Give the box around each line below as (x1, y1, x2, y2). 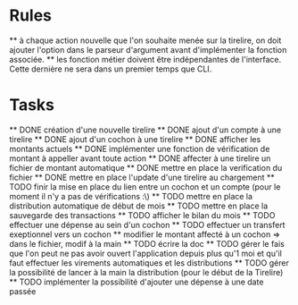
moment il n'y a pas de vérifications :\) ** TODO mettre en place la (9, 191, 252, 201)
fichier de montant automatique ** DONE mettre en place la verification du (9, 162, 283, 173)
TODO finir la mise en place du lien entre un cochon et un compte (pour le (9, 181, 281, 192)
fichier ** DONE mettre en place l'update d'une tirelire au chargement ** (9, 172, 275, 182)
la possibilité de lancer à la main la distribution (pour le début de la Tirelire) (9, 267, 284, 277)
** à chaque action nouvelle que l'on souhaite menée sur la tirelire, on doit (9, 35, 282, 46)
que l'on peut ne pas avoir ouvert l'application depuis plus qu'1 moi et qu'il (9, 248, 283, 258)
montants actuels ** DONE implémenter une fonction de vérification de (9, 143, 270, 154)
